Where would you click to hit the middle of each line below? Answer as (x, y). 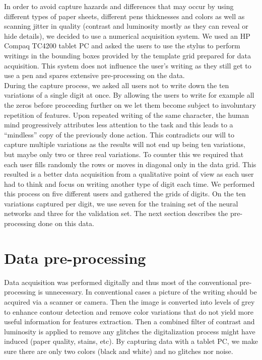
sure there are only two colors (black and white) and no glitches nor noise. (119, 351)
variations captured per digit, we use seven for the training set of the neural (121, 203)
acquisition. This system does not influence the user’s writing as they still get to (128, 65)
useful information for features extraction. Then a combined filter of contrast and (129, 321)
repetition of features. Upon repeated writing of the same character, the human (127, 115)
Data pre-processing (75, 258)
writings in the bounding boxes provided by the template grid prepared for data (128, 55)
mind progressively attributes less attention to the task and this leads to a (119, 125)
